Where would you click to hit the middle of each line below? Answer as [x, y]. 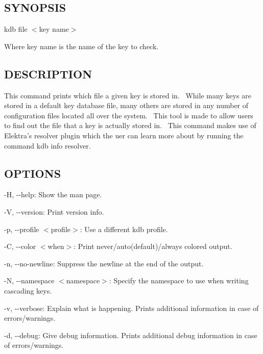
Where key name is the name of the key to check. [81, 46]
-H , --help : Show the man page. [53, 194]
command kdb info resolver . [47, 145]
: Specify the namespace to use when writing [179, 280]
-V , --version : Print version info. [54, 211]
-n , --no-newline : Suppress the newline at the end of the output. [104, 263]
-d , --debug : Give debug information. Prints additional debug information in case [131, 335]
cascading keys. [28, 290]
